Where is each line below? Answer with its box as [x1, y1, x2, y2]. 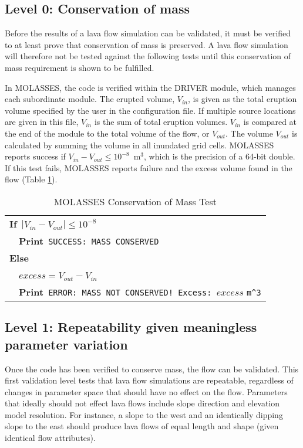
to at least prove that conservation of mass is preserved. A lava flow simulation [5, 38, 288, 50]
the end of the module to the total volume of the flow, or [5, 127, 210, 139]
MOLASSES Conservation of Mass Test [53, 194, 217, 208]
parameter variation [5, 335, 128, 353]
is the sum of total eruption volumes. [94, 116, 228, 128]
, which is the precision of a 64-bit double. [144, 150, 295, 162]
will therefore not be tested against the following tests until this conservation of [5, 50, 291, 62]
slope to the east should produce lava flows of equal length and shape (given [5, 420, 279, 432]
